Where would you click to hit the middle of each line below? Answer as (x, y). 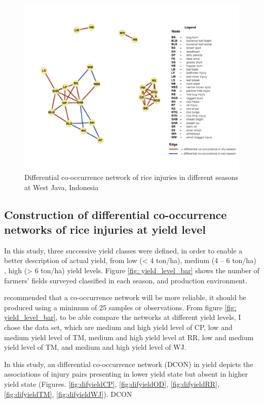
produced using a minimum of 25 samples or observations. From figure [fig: (120, 307)
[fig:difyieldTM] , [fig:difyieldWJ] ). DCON (68, 394)
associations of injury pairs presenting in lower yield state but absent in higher (126, 374)
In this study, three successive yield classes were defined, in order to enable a (123, 250)
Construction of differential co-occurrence (116, 214)
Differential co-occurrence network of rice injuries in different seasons (131, 177)
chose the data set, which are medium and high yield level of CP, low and (118, 327)
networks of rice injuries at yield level (105, 229)
